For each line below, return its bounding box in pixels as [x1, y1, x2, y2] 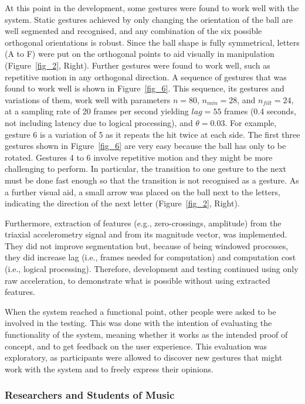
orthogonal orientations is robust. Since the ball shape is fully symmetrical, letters [5, 36, 300, 48]
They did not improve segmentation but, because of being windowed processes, [5, 239, 289, 252]
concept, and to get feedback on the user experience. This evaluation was [5, 340, 267, 352]
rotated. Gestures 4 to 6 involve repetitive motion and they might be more [5, 151, 273, 163]
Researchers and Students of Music [5, 388, 175, 402]
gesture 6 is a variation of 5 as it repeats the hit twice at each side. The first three [5, 128, 300, 140]
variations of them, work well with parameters [5, 93, 171, 106]
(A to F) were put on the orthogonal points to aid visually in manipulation [5, 47, 274, 60]
